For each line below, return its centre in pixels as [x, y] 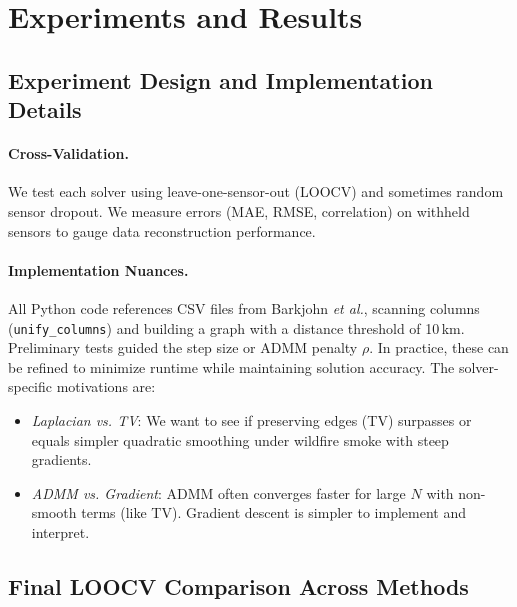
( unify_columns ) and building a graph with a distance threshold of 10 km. [236, 327]
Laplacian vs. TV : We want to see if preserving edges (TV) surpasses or [251, 419]
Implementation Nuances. [98, 269]
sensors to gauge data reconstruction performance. [162, 230]
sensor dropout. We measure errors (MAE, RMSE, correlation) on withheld [239, 210]
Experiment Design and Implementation [220, 79]
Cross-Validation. [68, 153]
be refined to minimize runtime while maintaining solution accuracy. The [231, 366]
